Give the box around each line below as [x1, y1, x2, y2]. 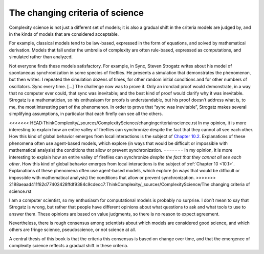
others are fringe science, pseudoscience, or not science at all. [9, 227, 136, 232]
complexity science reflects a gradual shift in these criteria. [9, 243, 129, 249]
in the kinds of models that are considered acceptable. [9, 31, 119, 37]
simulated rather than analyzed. [9, 54, 73, 60]
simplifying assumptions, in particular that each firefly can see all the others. [9, 111, 163, 117]
